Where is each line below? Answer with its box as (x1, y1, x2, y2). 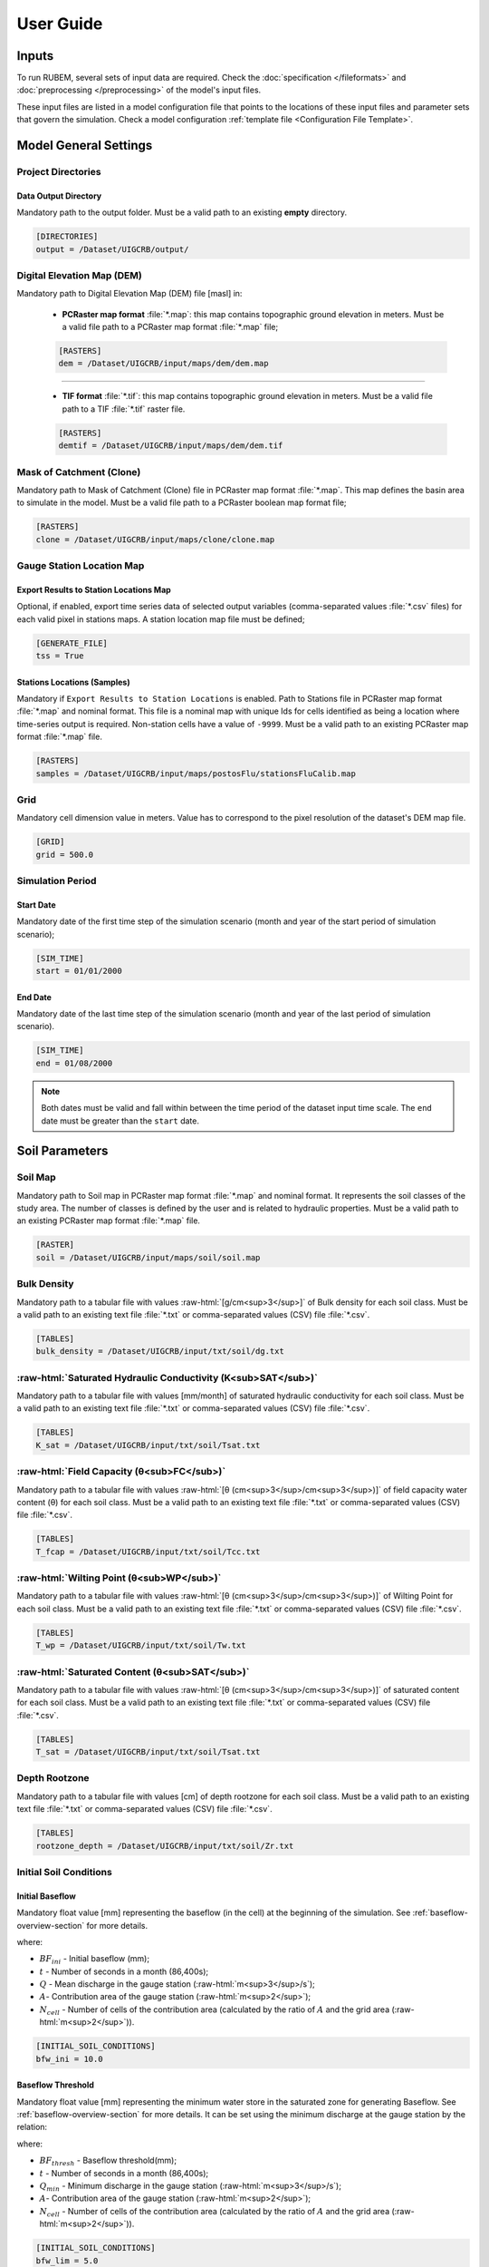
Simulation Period (16, 875, 97, 888)
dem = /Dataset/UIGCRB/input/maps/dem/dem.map (58, 358, 269, 369)
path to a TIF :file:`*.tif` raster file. (62, 404, 186, 414)
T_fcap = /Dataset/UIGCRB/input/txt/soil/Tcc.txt (35, 1546, 261, 1557)
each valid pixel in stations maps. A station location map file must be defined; (16, 613, 305, 625)
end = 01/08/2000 (35, 1057, 113, 1068)
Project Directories (16, 166, 101, 179)
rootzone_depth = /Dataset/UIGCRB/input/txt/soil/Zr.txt (35, 1841, 294, 1851)
